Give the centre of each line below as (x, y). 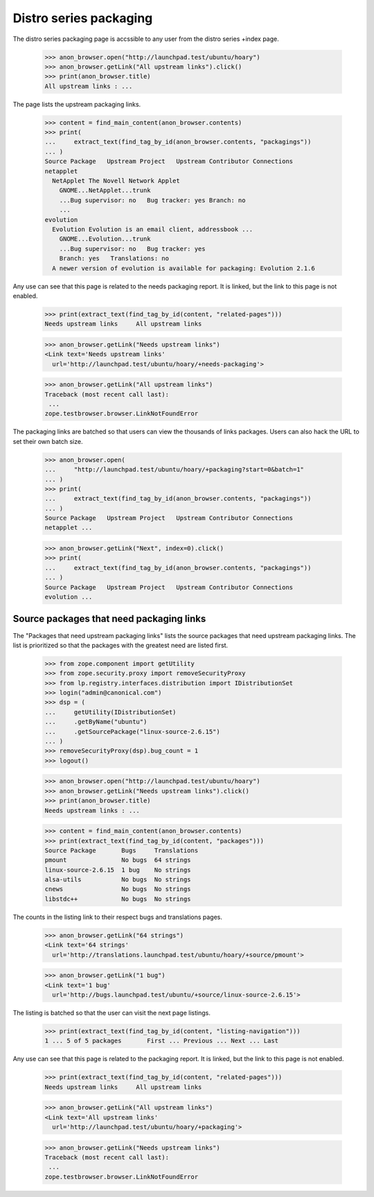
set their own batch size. (48, 441)
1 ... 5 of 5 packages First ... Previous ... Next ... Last (162, 1041)
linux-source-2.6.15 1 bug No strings (118, 870)
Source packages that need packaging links (109, 619)
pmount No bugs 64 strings (118, 860)
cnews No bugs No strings (118, 889)
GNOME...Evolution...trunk (105, 239)
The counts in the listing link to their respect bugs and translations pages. (118, 917)
